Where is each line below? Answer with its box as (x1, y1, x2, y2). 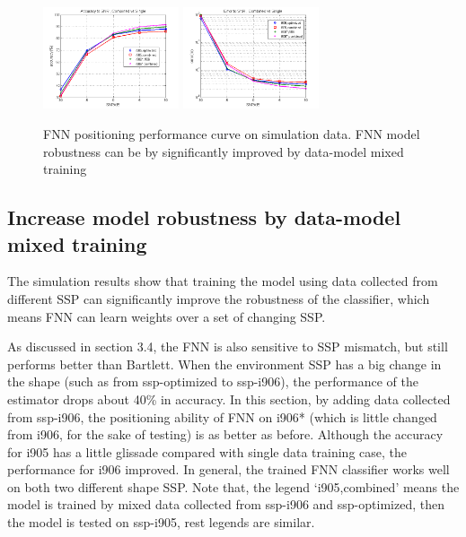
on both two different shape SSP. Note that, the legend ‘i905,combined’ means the (7, 477, 460, 496)
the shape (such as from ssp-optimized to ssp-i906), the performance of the (7, 372, 418, 391)
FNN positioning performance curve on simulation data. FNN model (43, 124, 420, 143)
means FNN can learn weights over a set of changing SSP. (7, 307, 326, 325)
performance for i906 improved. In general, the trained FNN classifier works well (7, 460, 450, 479)
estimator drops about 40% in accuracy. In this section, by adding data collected (7, 389, 451, 408)
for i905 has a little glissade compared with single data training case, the (7, 442, 407, 461)
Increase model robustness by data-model (7, 204, 401, 231)
